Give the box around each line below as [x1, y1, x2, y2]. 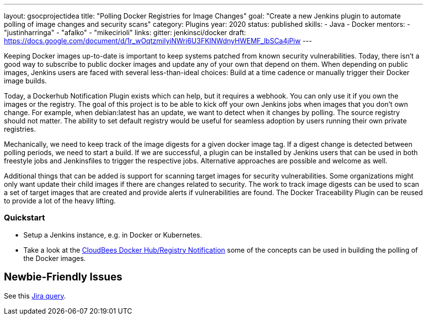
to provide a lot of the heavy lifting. [4, 197, 116, 205]
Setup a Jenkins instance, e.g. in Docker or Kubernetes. [23, 230, 202, 239]
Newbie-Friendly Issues [4, 271, 122, 283]
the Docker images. [23, 254, 86, 262]
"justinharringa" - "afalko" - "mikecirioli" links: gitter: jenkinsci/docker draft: [4, 28, 246, 37]
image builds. [4, 77, 47, 85]
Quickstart [4, 213, 45, 223]
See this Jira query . [4, 291, 66, 300]
